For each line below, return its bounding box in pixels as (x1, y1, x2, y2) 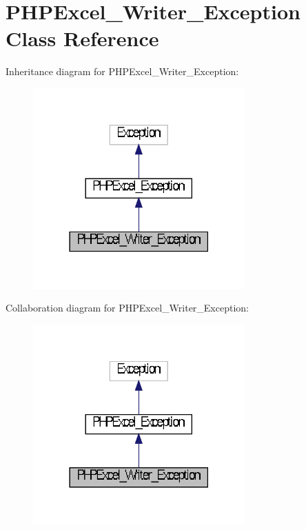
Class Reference (6, 24, 159, 52)
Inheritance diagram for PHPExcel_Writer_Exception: (6, 64, 239, 79)
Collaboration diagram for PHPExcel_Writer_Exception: (6, 300, 249, 315)
